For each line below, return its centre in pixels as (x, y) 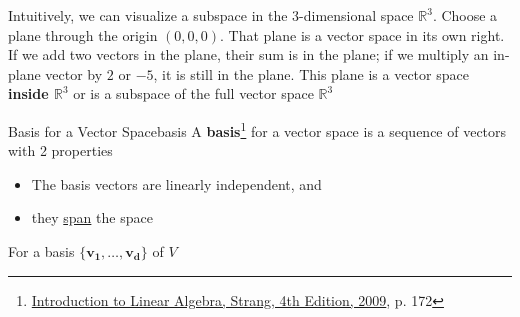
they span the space (92, 217)
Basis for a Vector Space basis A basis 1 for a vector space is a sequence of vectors (257, 129)
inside (28, 93)
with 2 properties (60, 150)
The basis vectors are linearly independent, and (176, 183)
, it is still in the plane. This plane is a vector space (311, 73)
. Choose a (465, 15)
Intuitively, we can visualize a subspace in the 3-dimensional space (211, 15)
